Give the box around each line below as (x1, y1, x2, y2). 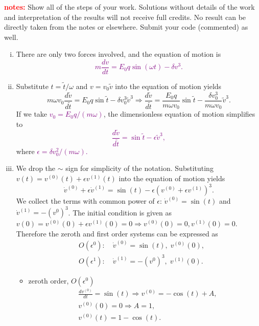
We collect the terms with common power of (16, 195, 155, 206)
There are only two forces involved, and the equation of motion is (16, 49, 221, 59)
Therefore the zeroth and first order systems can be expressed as (16, 228, 218, 238)
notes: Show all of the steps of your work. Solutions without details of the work (4, 2, 255, 12)
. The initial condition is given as (68, 207, 172, 218)
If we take (16, 108, 48, 119)
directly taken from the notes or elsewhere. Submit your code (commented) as (4, 21, 248, 32)
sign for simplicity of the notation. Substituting (65, 163, 214, 173)
